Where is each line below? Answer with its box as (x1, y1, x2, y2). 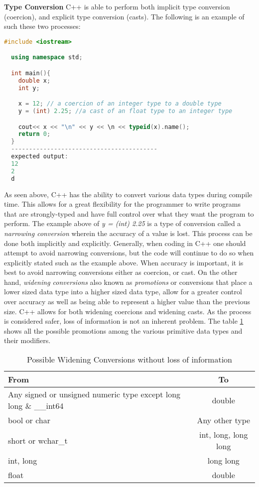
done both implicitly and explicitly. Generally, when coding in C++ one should (4, 238, 246, 248)
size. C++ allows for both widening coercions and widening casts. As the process (4, 306, 252, 316)
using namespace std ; (11, 54, 83, 61)
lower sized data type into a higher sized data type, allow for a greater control (4, 286, 242, 297)
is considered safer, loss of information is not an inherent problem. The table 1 (4, 316, 244, 326)
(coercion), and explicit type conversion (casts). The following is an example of (4, 11, 245, 21)
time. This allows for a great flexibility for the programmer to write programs (4, 199, 241, 209)
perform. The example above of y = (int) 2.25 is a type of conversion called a (4, 218, 241, 229)
